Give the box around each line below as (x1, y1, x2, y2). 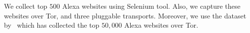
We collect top (4, 1, 47, 11)
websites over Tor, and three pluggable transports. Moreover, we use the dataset (4, 10, 247, 20)
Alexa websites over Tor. (124, 20, 198, 30)
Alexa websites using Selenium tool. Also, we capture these (62, 1, 241, 11)
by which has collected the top (4, 20, 100, 30)
